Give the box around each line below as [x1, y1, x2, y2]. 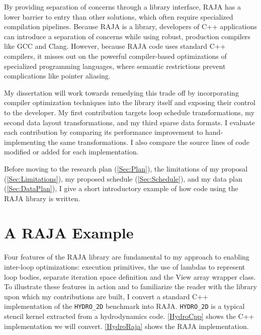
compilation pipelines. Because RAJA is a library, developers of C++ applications [4, 21, 257, 32]
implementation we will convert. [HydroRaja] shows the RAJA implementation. [4, 320, 249, 331]
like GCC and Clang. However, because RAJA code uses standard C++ [4, 41, 226, 51]
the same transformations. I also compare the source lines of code [48, 136, 249, 147]
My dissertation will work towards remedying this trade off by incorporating [4, 87, 239, 98]
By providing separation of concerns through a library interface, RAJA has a [4, 2, 241, 12]
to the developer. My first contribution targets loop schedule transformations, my [4, 107, 255, 117]
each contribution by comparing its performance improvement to [4, 127, 203, 137]
